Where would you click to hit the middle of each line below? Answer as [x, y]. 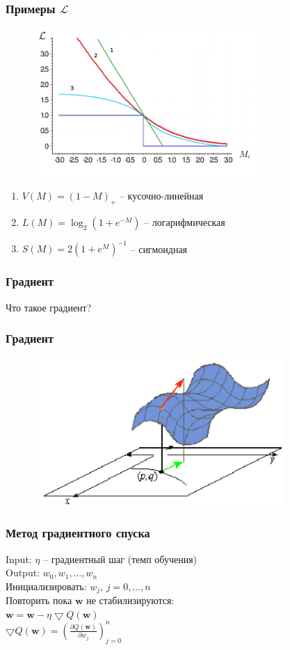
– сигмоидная [159, 249]
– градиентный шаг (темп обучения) [120, 559]
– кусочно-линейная [161, 196]
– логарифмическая [185, 221]
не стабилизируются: [130, 600]
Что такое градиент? [49, 307]
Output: [23, 572]
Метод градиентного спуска [78, 533]
